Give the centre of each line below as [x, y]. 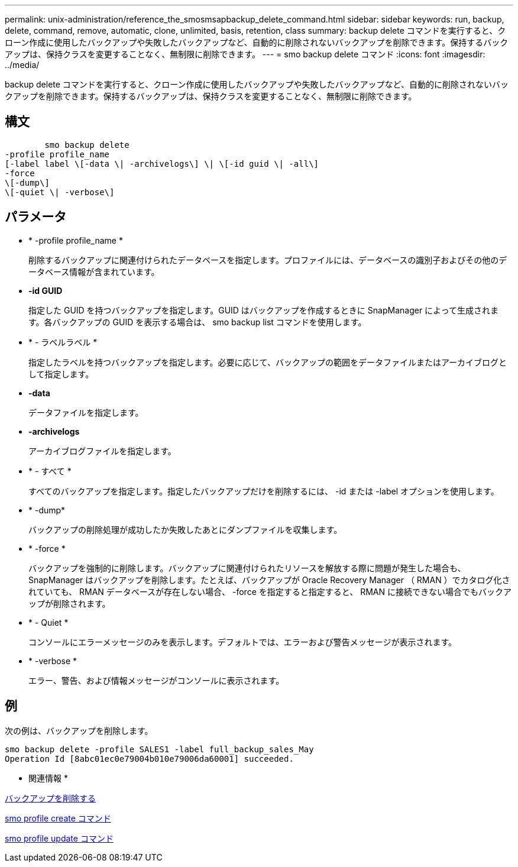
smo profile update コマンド [59, 838]
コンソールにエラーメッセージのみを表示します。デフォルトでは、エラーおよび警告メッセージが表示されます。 [243, 642]
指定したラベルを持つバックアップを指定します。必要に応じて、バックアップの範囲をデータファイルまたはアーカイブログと [268, 362]
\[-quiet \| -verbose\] [60, 192]
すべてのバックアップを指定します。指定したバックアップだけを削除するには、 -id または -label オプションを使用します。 [264, 491]
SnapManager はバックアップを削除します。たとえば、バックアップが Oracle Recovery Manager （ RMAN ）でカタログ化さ [269, 580]
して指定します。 [61, 374]
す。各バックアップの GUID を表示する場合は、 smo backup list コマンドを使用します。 [198, 322]
